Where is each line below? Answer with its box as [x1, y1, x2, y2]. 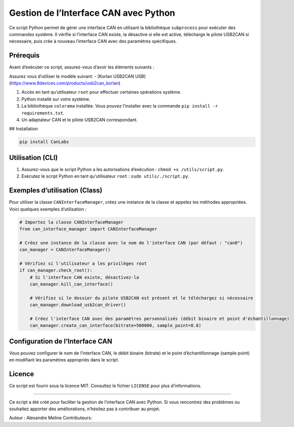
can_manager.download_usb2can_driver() [30, 302, 127, 308]
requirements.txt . [21, 110, 65, 116]
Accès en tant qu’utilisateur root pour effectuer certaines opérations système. [21, 89, 182, 95]
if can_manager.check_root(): [19, 268, 93, 273]
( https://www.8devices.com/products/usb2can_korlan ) [9, 80, 121, 86]
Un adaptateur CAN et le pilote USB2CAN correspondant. [21, 116, 138, 123]
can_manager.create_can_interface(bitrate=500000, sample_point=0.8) [30, 323, 201, 328]
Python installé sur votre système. [21, 96, 91, 102]
